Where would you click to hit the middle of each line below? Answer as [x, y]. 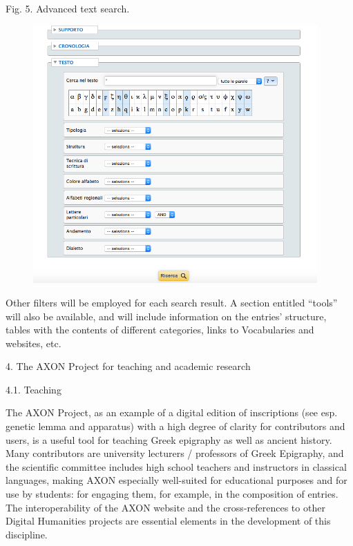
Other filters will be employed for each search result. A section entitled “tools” [172, 302]
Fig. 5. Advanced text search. [68, 8]
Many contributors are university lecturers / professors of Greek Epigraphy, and [175, 453]
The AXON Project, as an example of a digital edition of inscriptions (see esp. [172, 412]
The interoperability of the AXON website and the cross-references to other [165, 507]
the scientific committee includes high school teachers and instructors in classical [176, 466]
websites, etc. [34, 343]
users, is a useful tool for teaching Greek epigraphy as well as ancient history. [169, 439]
